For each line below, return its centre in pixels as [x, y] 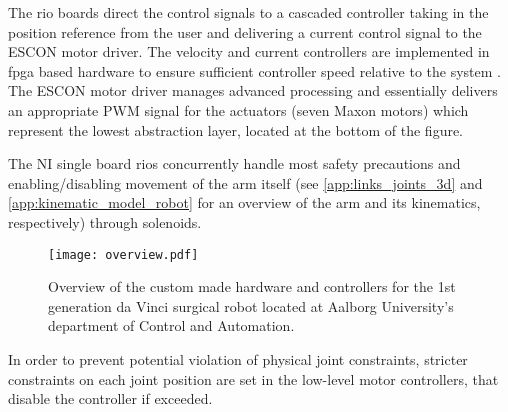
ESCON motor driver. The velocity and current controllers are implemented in [249, 51]
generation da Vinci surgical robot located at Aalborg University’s [251, 305]
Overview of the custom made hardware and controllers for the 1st [252, 286]
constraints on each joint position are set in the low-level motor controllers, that [253, 378]
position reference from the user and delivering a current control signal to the [245, 31]
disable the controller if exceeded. [110, 398]
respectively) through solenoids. [105, 221]
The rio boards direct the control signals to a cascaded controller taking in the [248, 12]
